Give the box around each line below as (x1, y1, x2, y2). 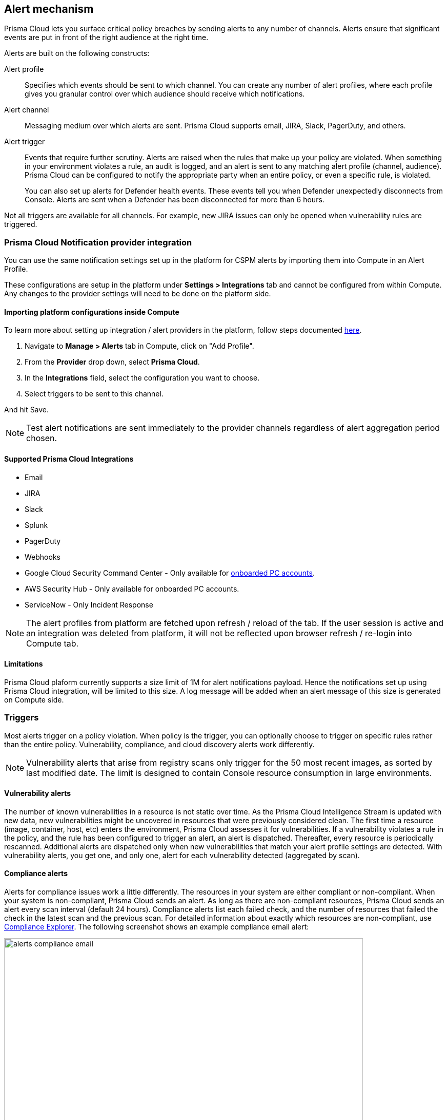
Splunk (25, 520, 48, 529)
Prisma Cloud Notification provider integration (4, 237, 192, 248)
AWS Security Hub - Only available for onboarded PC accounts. (25, 584, 239, 593)
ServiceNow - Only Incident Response (25, 600, 153, 609)
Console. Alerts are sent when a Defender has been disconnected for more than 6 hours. (25, 195, 324, 204)
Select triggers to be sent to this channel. (25, 389, 164, 398)
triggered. (4, 220, 37, 229)
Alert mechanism (4, 3, 94, 15)
